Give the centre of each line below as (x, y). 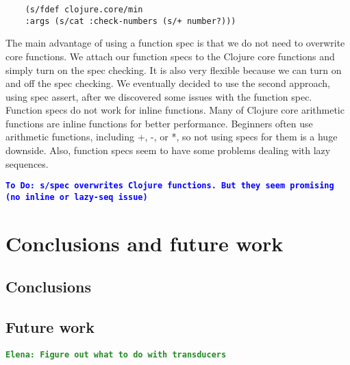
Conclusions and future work (145, 243)
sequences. (27, 163)
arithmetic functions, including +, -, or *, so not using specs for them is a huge (172, 137)
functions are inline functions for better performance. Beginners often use (159, 123)
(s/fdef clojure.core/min (84, 10)
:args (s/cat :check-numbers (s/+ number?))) (130, 21)
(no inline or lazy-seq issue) (77, 197)
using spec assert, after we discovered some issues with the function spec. (159, 96)
